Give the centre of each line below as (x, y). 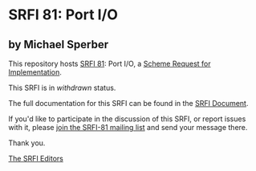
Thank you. (27, 143)
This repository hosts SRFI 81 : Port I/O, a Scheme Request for (110, 63)
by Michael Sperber (59, 45)
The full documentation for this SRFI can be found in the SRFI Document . (128, 103)
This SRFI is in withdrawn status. (62, 88)
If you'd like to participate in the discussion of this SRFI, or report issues (127, 119)
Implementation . (35, 72)
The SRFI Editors (36, 159)
